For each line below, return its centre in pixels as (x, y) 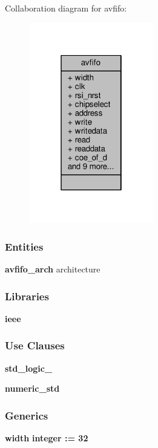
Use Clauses (35, 345)
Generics (27, 415)
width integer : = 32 (47, 438)
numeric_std (32, 388)
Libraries (27, 296)
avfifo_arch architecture (53, 269)
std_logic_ (29, 368)
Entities (24, 246)
